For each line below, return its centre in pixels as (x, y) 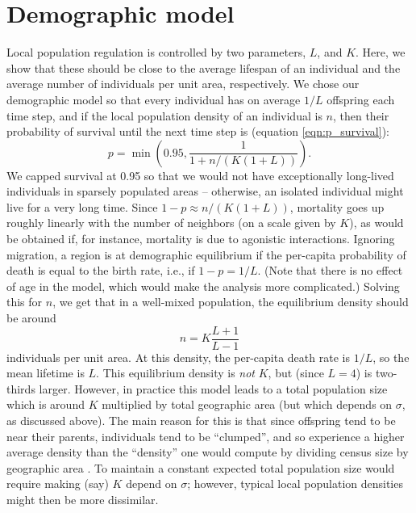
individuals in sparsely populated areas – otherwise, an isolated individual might (205, 191)
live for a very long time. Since (82, 206)
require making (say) (58, 484)
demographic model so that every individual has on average (154, 99)
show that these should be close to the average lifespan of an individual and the (204, 67)
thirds (21, 388)
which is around (46, 404)
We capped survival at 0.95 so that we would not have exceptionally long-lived (200, 175)
